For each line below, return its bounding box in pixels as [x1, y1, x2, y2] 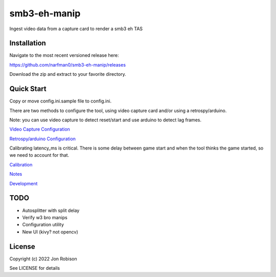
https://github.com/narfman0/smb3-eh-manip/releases [9, 61, 126, 68]
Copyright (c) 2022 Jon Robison [9, 255, 77, 262]
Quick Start [9, 84, 47, 93]
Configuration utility [22, 222, 64, 228]
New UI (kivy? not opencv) [22, 228, 79, 235]
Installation [9, 39, 46, 48]
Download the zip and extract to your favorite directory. [9, 71, 126, 77]
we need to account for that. [9, 152, 70, 158]
